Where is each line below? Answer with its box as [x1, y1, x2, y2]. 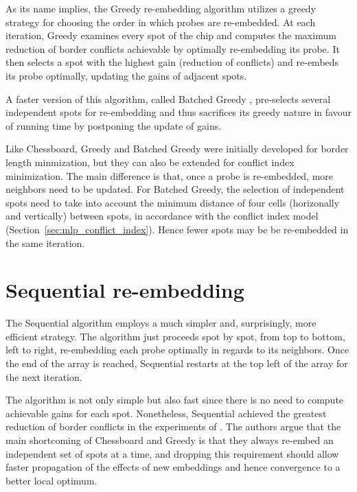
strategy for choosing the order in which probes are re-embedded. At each [5, 14, 316, 29]
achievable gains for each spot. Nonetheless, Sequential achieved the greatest [5, 406, 327, 420]
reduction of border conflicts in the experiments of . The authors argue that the [5, 419, 341, 434]
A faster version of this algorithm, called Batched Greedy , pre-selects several [5, 91, 331, 106]
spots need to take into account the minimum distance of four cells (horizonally [5, 195, 340, 209]
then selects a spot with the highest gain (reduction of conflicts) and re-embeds [5, 55, 339, 69]
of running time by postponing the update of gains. [5, 118, 222, 132]
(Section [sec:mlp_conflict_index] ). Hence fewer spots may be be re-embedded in [5, 222, 349, 236]
